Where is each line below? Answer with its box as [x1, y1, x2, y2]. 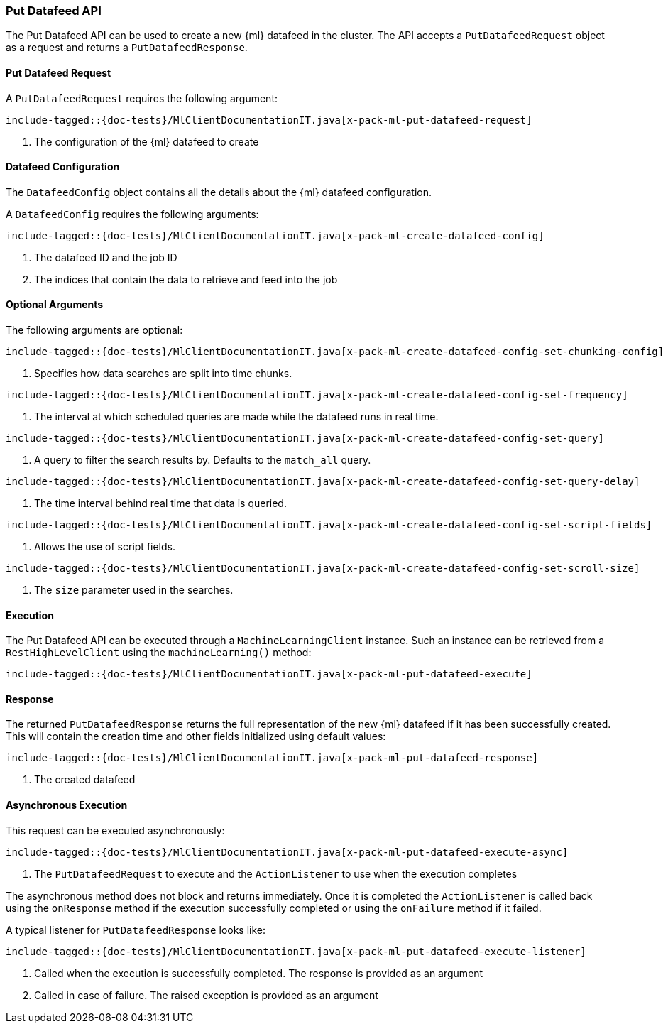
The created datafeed [34, 773, 136, 786]
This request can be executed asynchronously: [6, 824, 225, 837]
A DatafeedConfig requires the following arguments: [6, 207, 259, 220]
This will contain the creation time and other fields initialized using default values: [6, 730, 386, 743]
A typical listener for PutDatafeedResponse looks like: [6, 923, 266, 936]
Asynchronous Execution [6, 799, 128, 812]
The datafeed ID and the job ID [34, 251, 177, 263]
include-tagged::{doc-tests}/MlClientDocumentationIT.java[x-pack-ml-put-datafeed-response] [6, 752, 539, 764]
